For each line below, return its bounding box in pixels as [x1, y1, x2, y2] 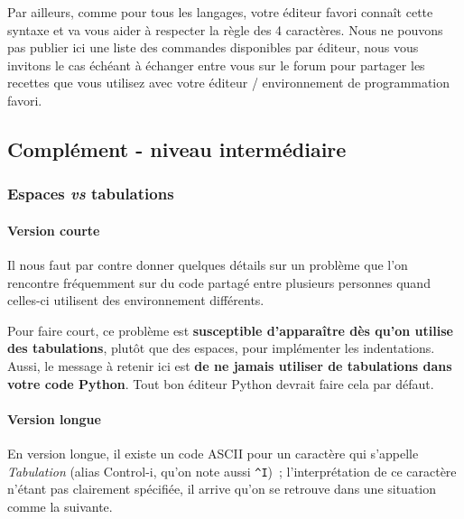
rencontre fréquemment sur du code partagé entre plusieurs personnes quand [7, 273, 431, 292]
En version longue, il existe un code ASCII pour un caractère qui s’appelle [7, 443, 419, 462]
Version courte [7, 220, 100, 239]
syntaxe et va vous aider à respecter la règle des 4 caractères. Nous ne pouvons [7, 20, 443, 39]
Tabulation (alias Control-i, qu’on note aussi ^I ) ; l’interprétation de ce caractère [7, 461, 457, 480]
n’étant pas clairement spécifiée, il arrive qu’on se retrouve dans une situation [7, 479, 437, 498]
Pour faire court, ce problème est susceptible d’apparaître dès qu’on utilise [7, 320, 453, 339]
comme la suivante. [7, 496, 113, 515]
